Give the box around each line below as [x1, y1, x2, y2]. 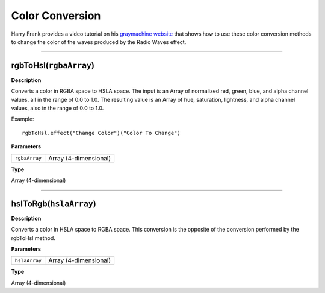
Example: [11, 115, 34, 123]
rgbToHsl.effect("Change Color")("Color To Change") [22, 130, 181, 136]
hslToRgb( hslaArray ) [11, 198, 96, 209]
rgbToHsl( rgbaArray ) [11, 60, 94, 71]
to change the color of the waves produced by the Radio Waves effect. [11, 38, 187, 45]
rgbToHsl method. [11, 234, 55, 241]
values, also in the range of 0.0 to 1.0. [11, 104, 104, 112]
